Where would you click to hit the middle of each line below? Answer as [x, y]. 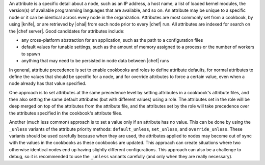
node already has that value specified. [48, 83]
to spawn [31, 54]
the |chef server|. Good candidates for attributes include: [67, 31]
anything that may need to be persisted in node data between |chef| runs [95, 61]
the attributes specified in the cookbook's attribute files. [66, 113]
